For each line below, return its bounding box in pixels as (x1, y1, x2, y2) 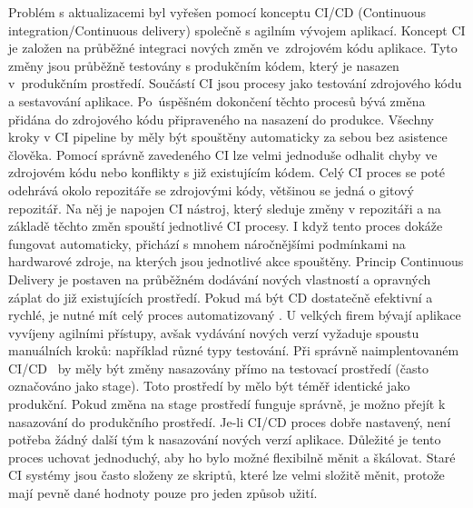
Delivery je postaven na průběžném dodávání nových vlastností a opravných (8, 269, 431, 288)
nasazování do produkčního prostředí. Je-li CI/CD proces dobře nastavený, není (8, 412, 451, 431)
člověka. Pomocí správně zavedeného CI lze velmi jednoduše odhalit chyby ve (8, 144, 438, 164)
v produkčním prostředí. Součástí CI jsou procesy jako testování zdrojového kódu (8, 74, 462, 93)
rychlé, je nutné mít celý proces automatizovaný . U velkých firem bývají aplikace (8, 305, 461, 324)
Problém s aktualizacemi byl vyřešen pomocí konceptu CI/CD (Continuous (8, 3, 426, 21)
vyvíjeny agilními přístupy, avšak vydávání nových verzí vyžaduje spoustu (8, 323, 419, 342)
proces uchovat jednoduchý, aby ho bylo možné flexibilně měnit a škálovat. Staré (8, 447, 456, 466)
